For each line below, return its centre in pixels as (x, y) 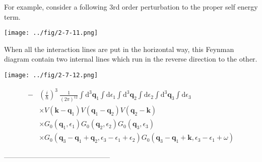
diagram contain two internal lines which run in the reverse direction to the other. (131, 59)
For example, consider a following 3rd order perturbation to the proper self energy (131, 7)
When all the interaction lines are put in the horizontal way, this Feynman (119, 49)
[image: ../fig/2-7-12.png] (51, 75)
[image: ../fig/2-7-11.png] (51, 33)
